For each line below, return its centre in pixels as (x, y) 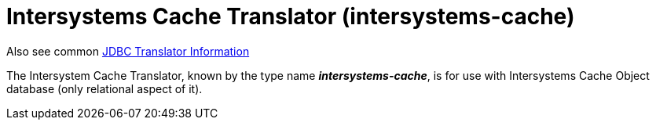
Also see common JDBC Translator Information (128, 51)
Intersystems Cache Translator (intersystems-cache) (291, 16)
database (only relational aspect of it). (104, 88)
